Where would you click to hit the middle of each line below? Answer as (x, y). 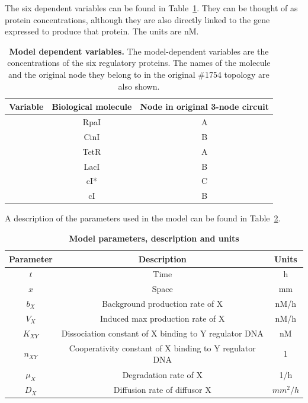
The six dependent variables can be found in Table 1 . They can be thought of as (151, 8)
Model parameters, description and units (154, 238)
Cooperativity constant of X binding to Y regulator (162, 348)
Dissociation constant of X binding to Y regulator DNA (162, 333)
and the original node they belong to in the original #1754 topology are (139, 74)
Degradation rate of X (162, 374)
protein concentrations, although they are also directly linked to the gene (137, 19)
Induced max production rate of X (163, 318)
